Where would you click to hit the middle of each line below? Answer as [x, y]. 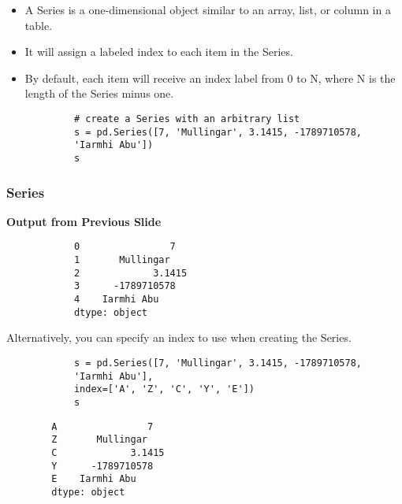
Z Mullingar [99, 440]
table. [39, 25]
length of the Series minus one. [99, 93]
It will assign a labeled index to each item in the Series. [159, 52]
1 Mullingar [122, 260]
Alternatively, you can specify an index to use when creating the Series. [179, 337]
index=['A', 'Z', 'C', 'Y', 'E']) [164, 389]
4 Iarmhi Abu [116, 300]
